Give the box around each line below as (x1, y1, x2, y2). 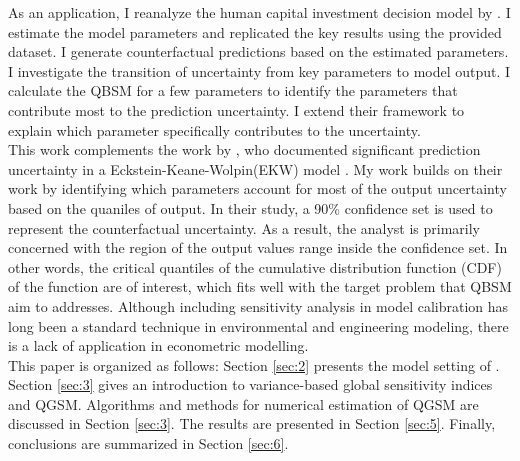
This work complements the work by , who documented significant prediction (8, 139, 481, 160)
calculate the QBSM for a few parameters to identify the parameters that (8, 80, 458, 101)
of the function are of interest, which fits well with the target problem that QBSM (8, 276, 512, 297)
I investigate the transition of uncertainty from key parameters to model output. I (8, 60, 511, 81)
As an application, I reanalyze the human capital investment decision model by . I (8, 2, 511, 22)
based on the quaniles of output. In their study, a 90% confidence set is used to (8, 197, 493, 218)
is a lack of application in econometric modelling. (8, 335, 309, 356)
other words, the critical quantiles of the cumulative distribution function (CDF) (8, 256, 502, 277)
